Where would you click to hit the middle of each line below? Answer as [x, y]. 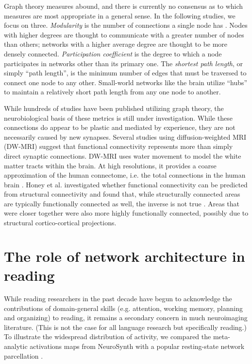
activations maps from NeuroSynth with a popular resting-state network [137, 346]
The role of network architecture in [125, 256]
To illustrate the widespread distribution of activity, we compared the [108, 337]
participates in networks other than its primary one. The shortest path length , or [124, 63]
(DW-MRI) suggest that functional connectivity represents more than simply [118, 146]
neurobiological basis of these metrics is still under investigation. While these [118, 118]
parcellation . [24, 355]
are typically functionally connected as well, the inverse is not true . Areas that [122, 203]
